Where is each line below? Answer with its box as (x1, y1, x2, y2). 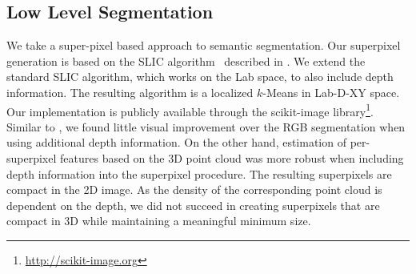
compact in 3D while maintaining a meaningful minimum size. (6, 212, 311, 229)
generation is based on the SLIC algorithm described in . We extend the (6, 52, 366, 69)
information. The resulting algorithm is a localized (6, 83, 254, 100)
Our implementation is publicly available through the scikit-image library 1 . (6, 100, 374, 119)
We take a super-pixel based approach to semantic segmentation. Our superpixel (6, 37, 401, 54)
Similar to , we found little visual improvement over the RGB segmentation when (6, 118, 406, 135)
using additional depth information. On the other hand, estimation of (6, 134, 346, 151)
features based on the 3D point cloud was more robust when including (60, 150, 404, 167)
